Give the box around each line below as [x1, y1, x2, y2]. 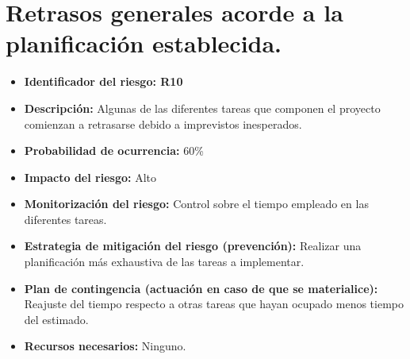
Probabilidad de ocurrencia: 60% [24, 142, 204, 159]
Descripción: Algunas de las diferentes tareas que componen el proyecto [24, 99, 381, 116]
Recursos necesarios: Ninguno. [24, 338, 186, 354]
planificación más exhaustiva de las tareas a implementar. [24, 253, 305, 270]
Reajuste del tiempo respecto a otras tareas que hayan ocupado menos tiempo [24, 295, 404, 312]
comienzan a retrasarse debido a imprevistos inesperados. [24, 115, 302, 132]
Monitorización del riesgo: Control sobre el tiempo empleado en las [24, 195, 369, 212]
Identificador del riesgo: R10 [24, 73, 183, 90]
